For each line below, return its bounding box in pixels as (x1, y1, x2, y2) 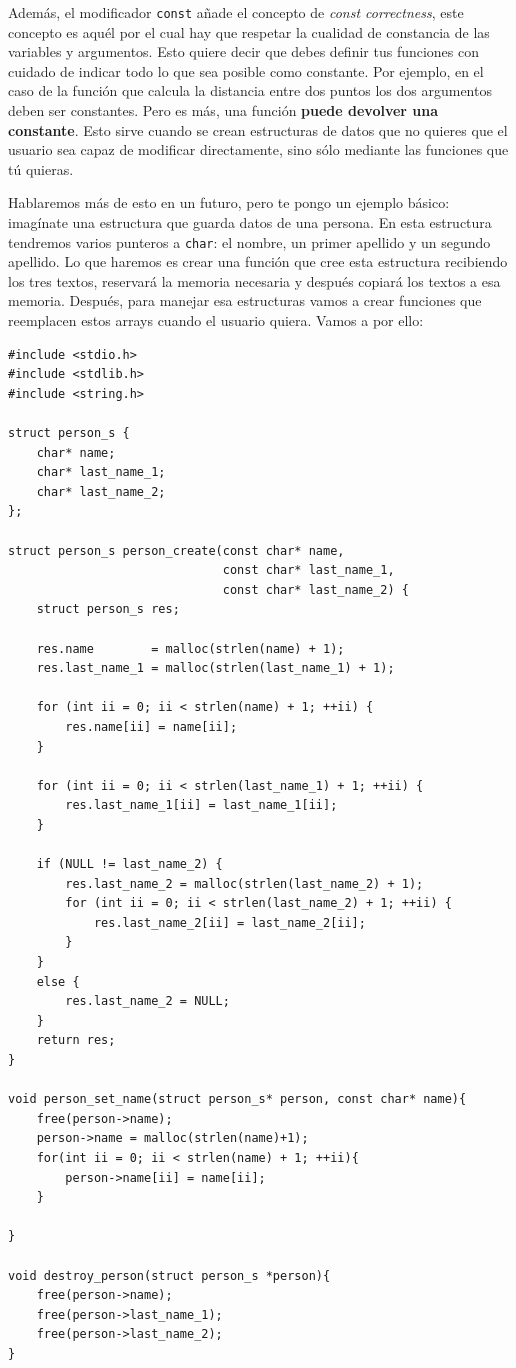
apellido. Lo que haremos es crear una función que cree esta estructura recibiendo (8, 251, 508, 272)
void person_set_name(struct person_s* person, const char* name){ (8, 1092, 467, 1107)
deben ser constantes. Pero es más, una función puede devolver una (8, 100, 439, 121)
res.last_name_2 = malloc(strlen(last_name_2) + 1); (65, 876, 424, 891)
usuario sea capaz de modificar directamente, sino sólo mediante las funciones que (8, 139, 509, 160)
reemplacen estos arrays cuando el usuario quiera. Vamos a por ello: (8, 310, 424, 331)
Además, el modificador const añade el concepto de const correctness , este (8, 2, 464, 22)
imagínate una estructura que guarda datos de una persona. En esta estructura (8, 212, 492, 232)
